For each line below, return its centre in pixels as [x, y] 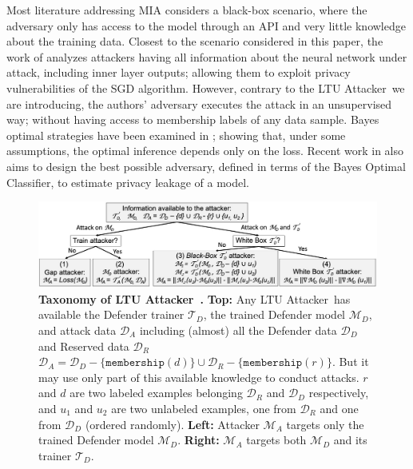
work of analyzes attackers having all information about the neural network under [207, 56]
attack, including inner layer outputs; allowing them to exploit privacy [179, 72]
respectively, [339, 393]
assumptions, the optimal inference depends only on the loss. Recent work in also [205, 151]
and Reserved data [84, 346]
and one [339, 408]
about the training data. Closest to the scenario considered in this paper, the [195, 41]
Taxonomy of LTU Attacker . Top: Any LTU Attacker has [195, 298]
